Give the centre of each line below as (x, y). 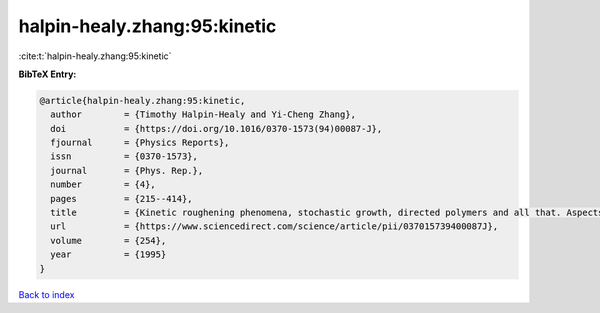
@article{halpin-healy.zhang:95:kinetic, (142, 100)
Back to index (46, 294)
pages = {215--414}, (122, 198)
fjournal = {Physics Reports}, (140, 143)
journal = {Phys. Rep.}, (127, 170)
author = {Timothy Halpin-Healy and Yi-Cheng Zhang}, (203, 114)
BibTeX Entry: (47, 74)
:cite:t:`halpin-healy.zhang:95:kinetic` (95, 56)
